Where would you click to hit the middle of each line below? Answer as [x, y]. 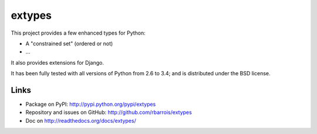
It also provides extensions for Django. [57, 62]
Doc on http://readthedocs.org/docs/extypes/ [81, 120]
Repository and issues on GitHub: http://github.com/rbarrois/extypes [109, 112]
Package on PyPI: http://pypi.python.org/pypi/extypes [91, 104]
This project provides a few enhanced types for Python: [78, 33]
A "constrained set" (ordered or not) [69, 43]
